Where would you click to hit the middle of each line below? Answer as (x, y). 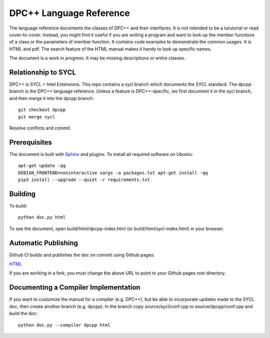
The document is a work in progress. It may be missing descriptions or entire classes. (97, 58)
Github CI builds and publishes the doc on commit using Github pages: (82, 254)
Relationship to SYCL (42, 72)
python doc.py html (42, 217)
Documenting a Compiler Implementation (75, 287)
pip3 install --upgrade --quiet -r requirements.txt (84, 180)
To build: (18, 205)
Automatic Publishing (44, 243)
